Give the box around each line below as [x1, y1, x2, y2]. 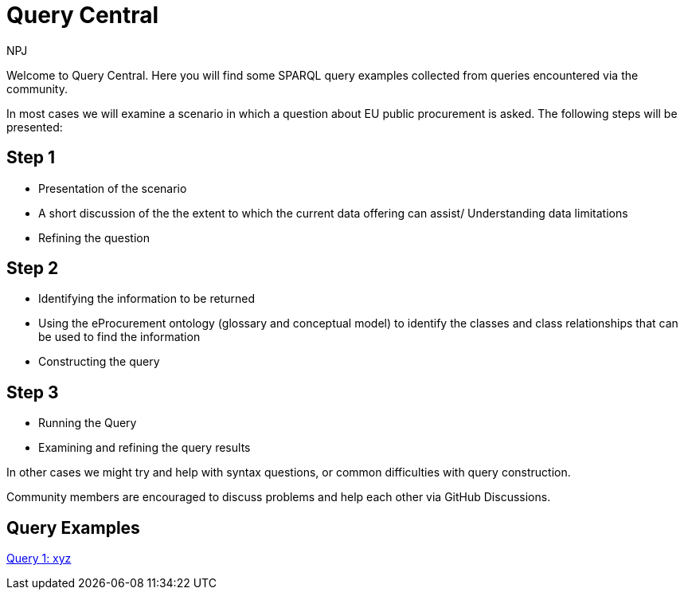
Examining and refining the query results [38, 441, 251, 455]
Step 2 [6, 258, 59, 279]
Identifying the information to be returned [38, 292, 255, 306]
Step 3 [6, 382, 59, 402]
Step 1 [6, 147, 56, 168]
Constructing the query [38, 355, 160, 369]
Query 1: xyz [6, 551, 72, 566]
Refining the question [38, 230, 150, 245]
